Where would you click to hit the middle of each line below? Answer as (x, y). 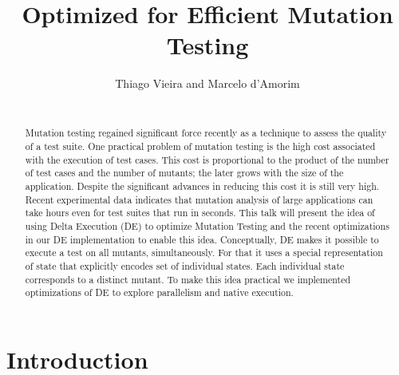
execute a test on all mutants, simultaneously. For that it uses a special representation (204, 253)
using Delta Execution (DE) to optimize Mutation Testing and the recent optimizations (207, 225)
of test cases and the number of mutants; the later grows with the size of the (184, 173)
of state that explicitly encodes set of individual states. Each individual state (185, 265)
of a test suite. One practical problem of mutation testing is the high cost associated (200, 146)
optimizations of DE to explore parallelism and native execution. (159, 292)
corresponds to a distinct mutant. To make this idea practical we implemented (188, 279)
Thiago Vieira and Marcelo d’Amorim (207, 83)
